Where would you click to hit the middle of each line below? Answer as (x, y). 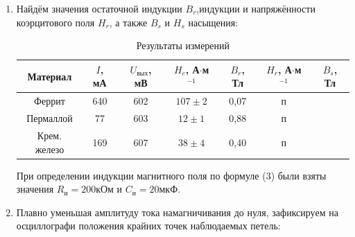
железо (50, 149)
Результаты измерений (183, 45)
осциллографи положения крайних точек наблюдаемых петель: (148, 226)
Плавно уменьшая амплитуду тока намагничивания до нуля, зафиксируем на (177, 212)
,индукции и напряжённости (256, 8)
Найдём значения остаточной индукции (99, 8)
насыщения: (213, 22)
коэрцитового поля (55, 22)
